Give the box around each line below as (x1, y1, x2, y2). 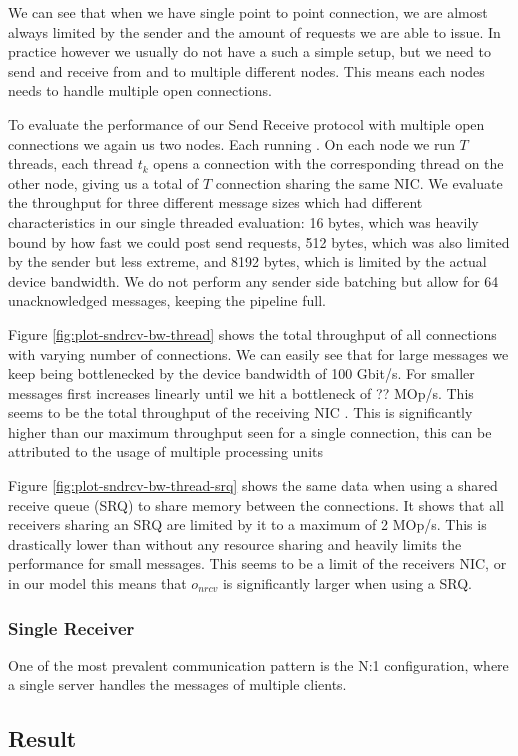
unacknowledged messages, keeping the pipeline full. (8, 290, 326, 311)
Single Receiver (8, 615, 135, 640)
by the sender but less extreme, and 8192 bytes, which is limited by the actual (8, 251, 487, 272)
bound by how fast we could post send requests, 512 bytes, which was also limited (8, 231, 510, 252)
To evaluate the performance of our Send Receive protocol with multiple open (8, 113, 485, 134)
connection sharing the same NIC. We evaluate (215, 172, 503, 193)
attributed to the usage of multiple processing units (8, 441, 324, 462)
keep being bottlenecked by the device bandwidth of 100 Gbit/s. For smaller (8, 363, 475, 384)
